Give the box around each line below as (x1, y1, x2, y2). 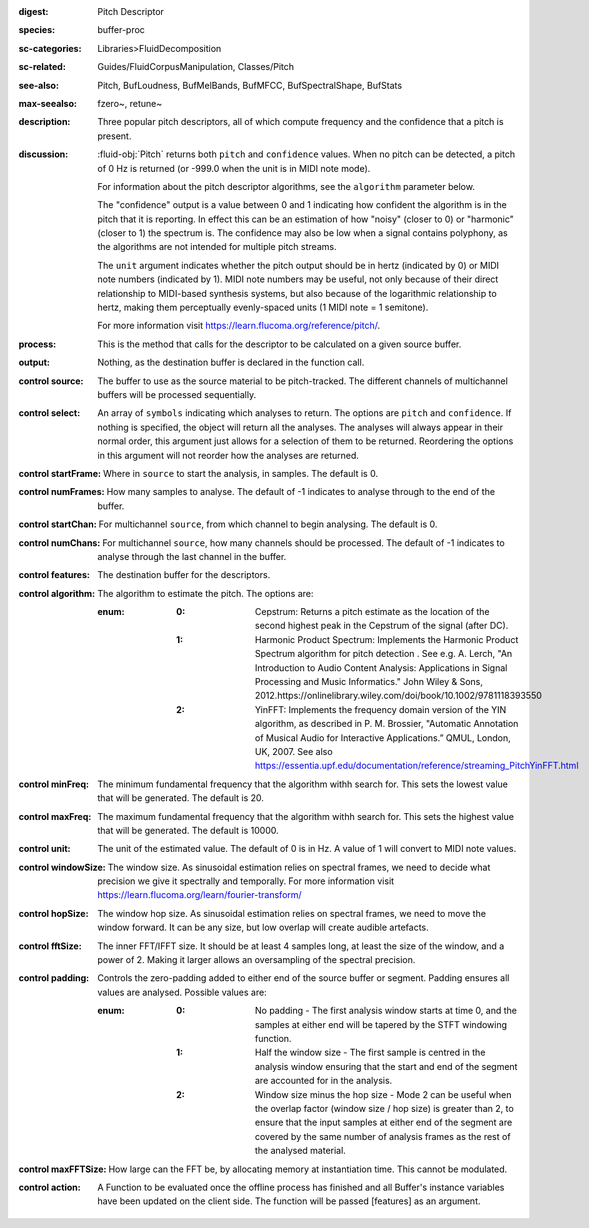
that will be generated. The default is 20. (97, 792, 265, 804)
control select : (18, 407, 81, 419)
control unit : (18, 843, 71, 855)
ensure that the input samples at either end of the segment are (255, 1116, 513, 1129)
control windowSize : (18, 861, 106, 873)
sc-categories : (18, 42, 82, 54)
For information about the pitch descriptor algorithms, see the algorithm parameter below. (97, 180, 475, 192)
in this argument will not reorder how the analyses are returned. (97, 449, 360, 461)
